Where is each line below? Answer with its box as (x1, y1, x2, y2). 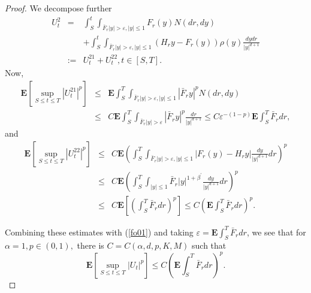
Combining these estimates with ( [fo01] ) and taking (5, 225, 194, 238)
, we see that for (246, 225, 306, 238)
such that (192, 239, 227, 252)
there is (77, 239, 104, 252)
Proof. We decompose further (5, 2, 112, 14)
